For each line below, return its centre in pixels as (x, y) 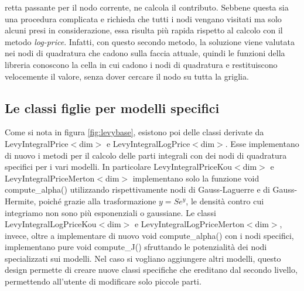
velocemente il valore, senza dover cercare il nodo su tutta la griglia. (127, 76)
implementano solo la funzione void (196, 178)
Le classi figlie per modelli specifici (112, 107)
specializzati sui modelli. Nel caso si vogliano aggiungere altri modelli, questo (143, 258)
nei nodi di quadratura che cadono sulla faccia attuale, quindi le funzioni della (145, 53)
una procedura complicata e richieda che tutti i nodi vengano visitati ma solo (143, 18)
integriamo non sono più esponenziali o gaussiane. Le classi (110, 212)
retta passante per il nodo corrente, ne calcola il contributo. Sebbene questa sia (147, 7)
